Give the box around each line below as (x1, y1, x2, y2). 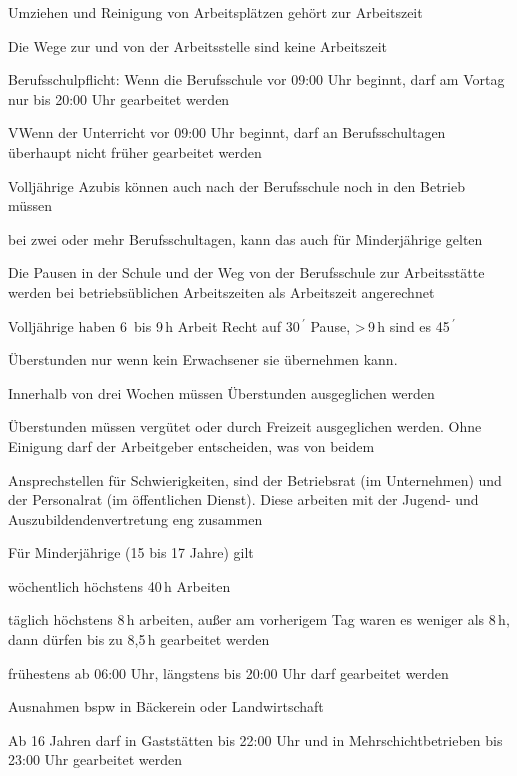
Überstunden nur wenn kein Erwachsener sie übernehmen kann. (8, 349, 398, 370)
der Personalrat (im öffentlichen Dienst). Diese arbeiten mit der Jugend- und (8, 489, 479, 510)
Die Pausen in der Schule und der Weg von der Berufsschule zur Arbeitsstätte (8, 262, 485, 283)
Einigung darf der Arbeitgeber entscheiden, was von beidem (8, 435, 375, 456)
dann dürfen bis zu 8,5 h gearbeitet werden (8, 629, 270, 650)
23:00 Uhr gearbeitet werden (8, 749, 182, 770)
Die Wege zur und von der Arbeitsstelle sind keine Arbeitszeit (8, 35, 388, 56)
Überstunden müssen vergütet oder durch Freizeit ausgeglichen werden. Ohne (8, 416, 482, 437)
